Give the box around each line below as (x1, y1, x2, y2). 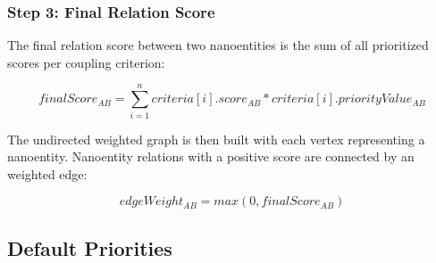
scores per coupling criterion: (7, 53, 165, 71)
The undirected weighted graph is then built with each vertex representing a (7, 129, 425, 148)
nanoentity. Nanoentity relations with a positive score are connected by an (7, 147, 415, 166)
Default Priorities (7, 234, 172, 261)
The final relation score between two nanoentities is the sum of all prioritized (7, 36, 429, 54)
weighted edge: (7, 164, 88, 183)
